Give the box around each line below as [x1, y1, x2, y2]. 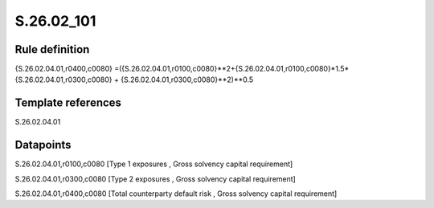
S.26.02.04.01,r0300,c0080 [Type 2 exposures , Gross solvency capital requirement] [14, 173, 297, 184]
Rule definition [14, 43, 90, 56]
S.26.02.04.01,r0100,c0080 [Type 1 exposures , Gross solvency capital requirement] [14, 159, 293, 169]
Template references [14, 96, 122, 110]
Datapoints [14, 138, 72, 152]
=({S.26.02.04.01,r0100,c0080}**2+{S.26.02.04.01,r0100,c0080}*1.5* [113, 64, 350, 74]
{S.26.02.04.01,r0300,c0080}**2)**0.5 [121, 75, 254, 84]
